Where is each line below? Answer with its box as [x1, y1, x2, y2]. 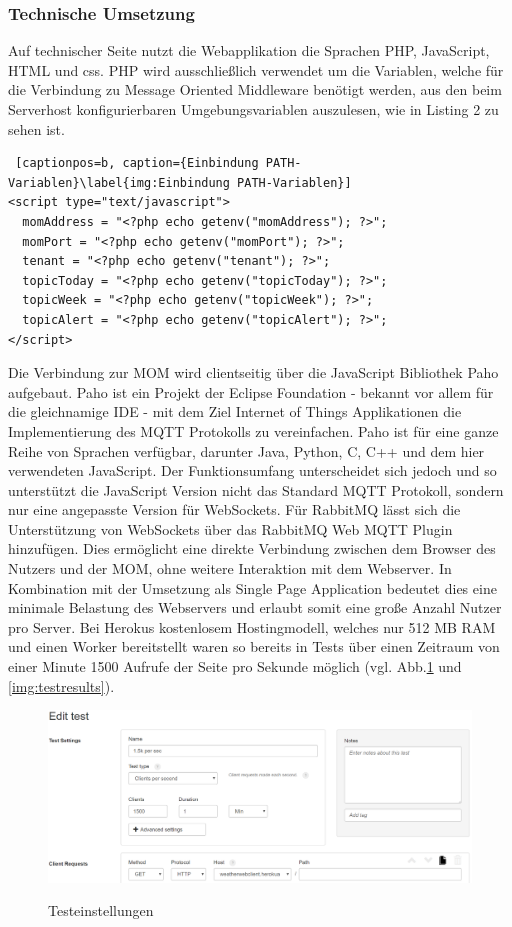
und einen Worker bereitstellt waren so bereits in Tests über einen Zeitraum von [8, 636, 500, 657]
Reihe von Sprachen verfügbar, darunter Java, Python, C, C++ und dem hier [8, 440, 485, 461]
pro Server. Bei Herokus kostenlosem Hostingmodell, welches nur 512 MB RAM [8, 616, 496, 637]
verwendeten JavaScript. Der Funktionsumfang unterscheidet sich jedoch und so [8, 460, 497, 481]
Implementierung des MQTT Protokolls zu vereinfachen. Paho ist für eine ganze [8, 420, 499, 441]
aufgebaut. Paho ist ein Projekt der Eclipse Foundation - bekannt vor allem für [8, 381, 494, 402]
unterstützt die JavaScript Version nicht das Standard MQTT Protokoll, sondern [8, 479, 504, 500]
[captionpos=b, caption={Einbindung [15, 156, 259, 171]
